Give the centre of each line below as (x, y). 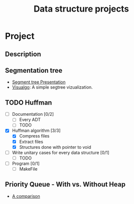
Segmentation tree (34, 71)
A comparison (26, 196)
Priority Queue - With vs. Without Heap (65, 184)
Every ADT (30, 120)
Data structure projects (81, 9)
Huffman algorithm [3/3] (36, 131)
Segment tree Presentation (39, 82)
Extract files (31, 141)
